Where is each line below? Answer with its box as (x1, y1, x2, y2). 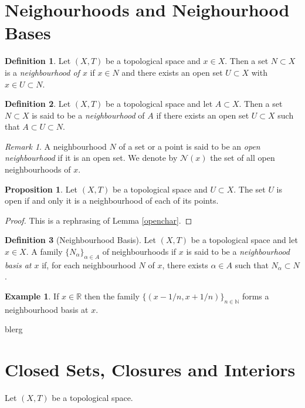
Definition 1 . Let (5, 55, 71, 67)
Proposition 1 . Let (5, 183, 78, 195)
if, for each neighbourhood (42, 258, 136, 271)
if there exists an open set (156, 109, 249, 121)
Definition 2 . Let (5, 97, 71, 110)
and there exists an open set (121, 66, 223, 78)
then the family (84, 290, 140, 302)
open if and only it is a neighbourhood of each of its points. (5, 194, 219, 207)
